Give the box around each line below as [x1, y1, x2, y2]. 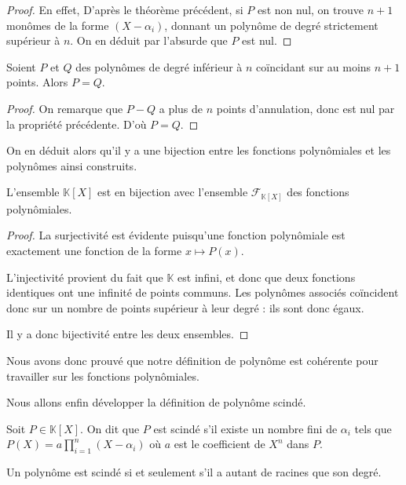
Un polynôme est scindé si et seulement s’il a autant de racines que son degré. [6, 464, 382, 480]
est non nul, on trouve [257, 2, 364, 17]
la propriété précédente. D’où [6, 115, 147, 132]
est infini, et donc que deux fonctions [177, 268, 356, 285]
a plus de [159, 100, 203, 116]
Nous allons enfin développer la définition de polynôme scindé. [6, 394, 306, 410]
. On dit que [80, 420, 140, 436]
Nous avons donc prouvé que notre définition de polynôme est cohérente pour [6, 352, 379, 369]
